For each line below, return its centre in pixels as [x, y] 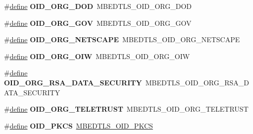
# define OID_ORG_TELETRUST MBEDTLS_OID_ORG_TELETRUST [126, 109]
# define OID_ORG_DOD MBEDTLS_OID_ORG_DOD [98, 6]
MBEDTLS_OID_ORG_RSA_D [197, 82]
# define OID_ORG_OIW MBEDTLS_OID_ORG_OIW [97, 56]
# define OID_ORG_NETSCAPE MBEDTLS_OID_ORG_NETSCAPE [122, 39]
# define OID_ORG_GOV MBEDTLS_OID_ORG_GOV [98, 23]
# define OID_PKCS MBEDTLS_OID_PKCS [78, 125]
